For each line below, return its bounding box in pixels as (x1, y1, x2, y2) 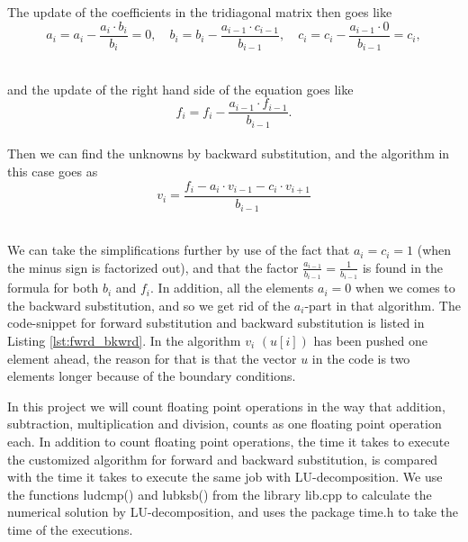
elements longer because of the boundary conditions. (7, 366, 296, 385)
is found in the (362, 257, 444, 276)
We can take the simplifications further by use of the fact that (7, 240, 350, 259)
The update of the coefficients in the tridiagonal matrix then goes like (7, 3, 392, 21)
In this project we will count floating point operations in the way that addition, (7, 396, 445, 415)
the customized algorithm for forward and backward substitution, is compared (7, 449, 438, 468)
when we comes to (355, 278, 455, 297)
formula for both (7, 278, 99, 297)
